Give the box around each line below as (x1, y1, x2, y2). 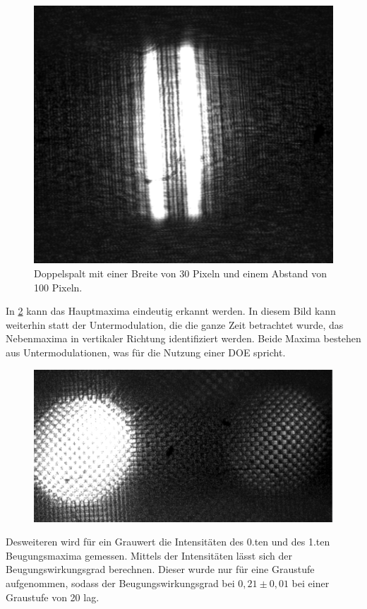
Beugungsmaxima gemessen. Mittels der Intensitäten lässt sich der (6, 548, 293, 562)
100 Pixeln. (34, 279, 83, 294)
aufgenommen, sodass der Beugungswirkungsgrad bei (6, 576, 235, 591)
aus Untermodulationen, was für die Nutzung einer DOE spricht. (6, 344, 286, 359)
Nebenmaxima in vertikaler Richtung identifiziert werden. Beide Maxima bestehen (6, 331, 361, 346)
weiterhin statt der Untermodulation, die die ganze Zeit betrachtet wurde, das (6, 317, 344, 332)
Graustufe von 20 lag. (6, 589, 100, 604)
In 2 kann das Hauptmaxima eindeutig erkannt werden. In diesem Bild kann (6, 303, 336, 318)
